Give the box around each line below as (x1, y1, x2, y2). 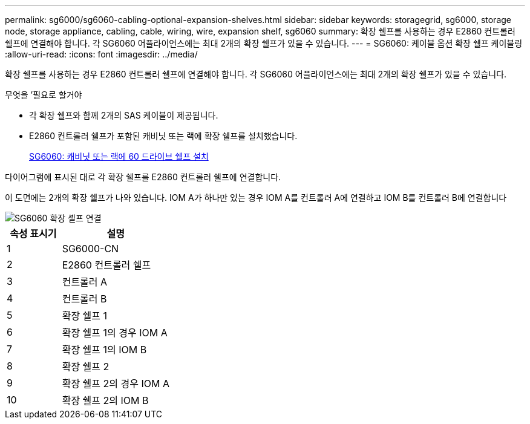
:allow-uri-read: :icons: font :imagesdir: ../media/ (5, 49, 198, 59)
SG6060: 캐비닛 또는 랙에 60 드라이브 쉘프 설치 (29, 151, 209, 161)
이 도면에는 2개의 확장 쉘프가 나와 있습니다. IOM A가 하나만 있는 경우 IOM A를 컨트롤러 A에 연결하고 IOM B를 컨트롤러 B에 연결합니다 (5, 192, 507, 203)
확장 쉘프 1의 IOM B (62, 344, 147, 356)
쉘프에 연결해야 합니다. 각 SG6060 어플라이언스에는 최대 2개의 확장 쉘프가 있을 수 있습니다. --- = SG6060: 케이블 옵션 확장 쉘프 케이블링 (5, 38, 523, 48)
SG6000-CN (62, 243, 119, 255)
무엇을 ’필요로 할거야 (5, 90, 82, 100)
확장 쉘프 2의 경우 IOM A (62, 377, 169, 390)
